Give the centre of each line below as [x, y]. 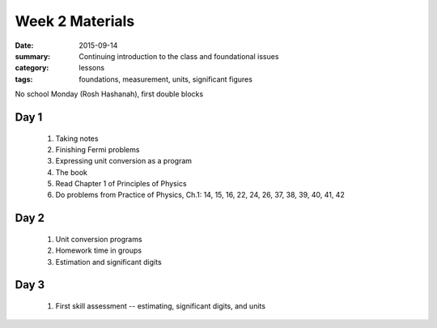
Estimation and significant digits [108, 262]
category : [32, 68]
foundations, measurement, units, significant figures [165, 79]
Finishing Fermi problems [98, 149]
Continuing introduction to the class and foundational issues [179, 56]
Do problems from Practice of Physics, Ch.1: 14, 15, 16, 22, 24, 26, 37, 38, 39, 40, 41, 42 [200, 195]
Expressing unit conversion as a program [124, 161]
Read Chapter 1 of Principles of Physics [121, 184]
